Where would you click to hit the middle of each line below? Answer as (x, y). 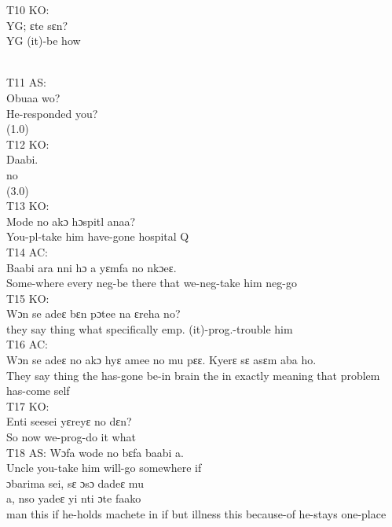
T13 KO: (28, 206)
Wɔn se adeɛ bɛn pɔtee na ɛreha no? (93, 313)
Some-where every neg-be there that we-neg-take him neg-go (152, 283)
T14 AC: (27, 251)
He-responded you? (52, 113)
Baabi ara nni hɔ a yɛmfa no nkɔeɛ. (92, 267)
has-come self (38, 391)
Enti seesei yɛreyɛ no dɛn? (69, 421)
